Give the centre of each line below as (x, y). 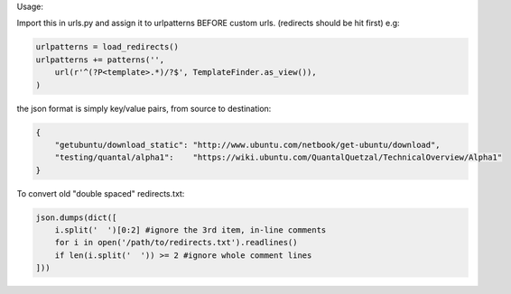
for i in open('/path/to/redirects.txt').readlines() (176, 243)
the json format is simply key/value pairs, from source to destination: (144, 108)
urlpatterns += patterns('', (100, 60)
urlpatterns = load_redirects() (107, 47)
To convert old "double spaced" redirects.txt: (101, 193)
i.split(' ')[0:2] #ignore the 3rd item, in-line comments (190, 230)
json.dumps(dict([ (76, 217)
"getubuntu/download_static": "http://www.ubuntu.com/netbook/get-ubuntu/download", (248, 145)
